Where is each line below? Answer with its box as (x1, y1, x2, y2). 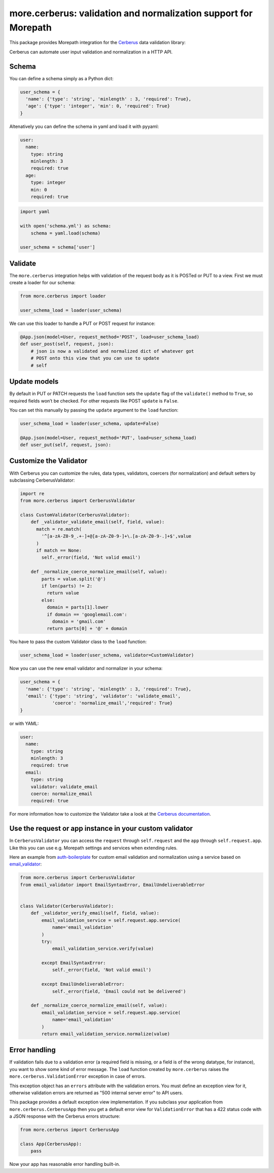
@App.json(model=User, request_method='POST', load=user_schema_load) (20, 334, 200, 340)
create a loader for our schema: (9, 280, 76, 286)
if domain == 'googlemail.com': (46, 612, 127, 617)
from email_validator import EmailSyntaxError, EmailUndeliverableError (20, 882, 205, 888)
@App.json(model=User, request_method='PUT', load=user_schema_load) (20, 434, 197, 441)
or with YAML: (9, 720, 39, 726)
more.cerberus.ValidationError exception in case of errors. (9, 1074, 146, 1080)
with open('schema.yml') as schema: (20, 223, 112, 229)
